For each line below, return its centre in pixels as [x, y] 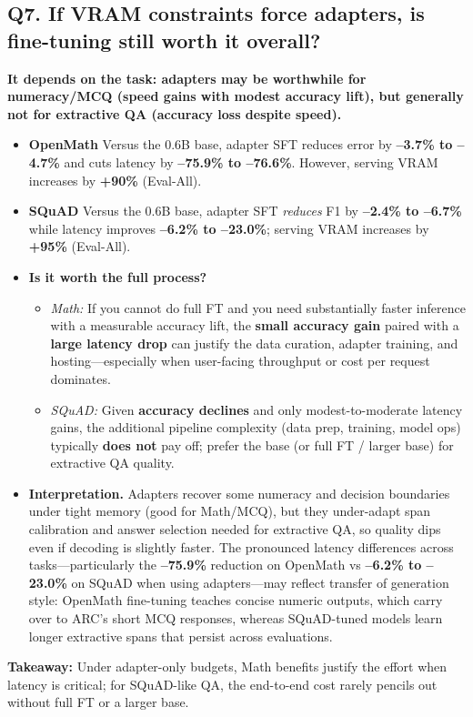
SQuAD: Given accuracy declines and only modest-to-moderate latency [257, 409]
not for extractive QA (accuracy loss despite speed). [175, 113]
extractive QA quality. [112, 463]
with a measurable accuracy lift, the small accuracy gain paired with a [255, 325]
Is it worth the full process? [118, 276]
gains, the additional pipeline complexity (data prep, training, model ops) [256, 427]
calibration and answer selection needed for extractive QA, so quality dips [235, 529]
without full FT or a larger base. [98, 702]
